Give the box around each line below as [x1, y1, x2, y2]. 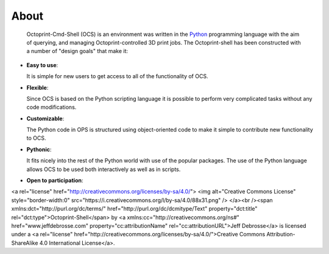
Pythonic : [26, 145, 52, 153]
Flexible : [26, 84, 49, 91]
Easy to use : [26, 61, 58, 68]
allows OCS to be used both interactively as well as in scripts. [26, 165, 181, 173]
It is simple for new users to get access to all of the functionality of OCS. [26, 73, 208, 80]
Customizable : [26, 115, 65, 122]
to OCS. [26, 134, 46, 142]
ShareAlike [11, 239, 38, 247]
